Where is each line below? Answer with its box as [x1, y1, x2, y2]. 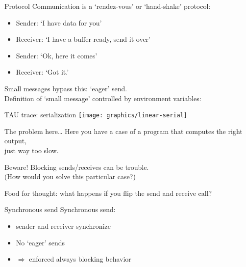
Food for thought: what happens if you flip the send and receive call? [4, 187, 212, 198]
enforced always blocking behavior [29, 254, 131, 264]
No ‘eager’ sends [16, 237, 65, 247]
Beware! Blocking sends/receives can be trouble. [4, 161, 149, 172]
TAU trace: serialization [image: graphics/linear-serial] [4, 109, 187, 120]
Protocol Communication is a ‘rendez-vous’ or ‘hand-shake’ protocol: [4, 1, 211, 11]
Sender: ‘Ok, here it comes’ [16, 50, 98, 60]
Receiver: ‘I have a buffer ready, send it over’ [16, 34, 150, 44]
